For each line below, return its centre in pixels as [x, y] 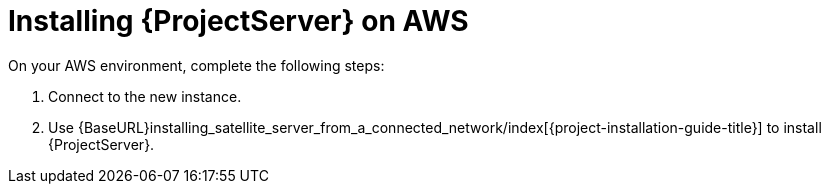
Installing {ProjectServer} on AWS [238, 21]
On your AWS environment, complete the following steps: [196, 65]
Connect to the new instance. [145, 96]
